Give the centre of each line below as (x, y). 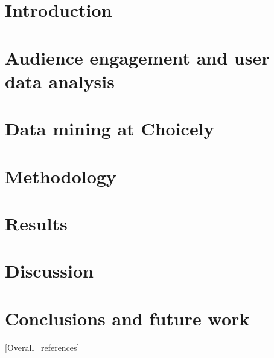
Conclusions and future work (127, 318)
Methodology (61, 176)
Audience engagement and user (137, 57)
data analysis (60, 81)
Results (36, 223)
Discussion (49, 271)
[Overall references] (42, 347)
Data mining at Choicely (110, 129)
